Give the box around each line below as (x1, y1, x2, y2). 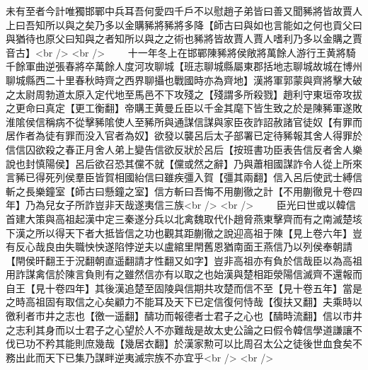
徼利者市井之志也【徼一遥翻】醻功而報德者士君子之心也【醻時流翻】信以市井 (6, 308, 362, 323)
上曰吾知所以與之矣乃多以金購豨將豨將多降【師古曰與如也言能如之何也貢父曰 (6, 17, 362, 32)
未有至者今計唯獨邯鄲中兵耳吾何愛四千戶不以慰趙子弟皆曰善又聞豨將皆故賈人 (6, 4, 362, 18)
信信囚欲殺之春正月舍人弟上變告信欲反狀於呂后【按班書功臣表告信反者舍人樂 (6, 141, 362, 156)
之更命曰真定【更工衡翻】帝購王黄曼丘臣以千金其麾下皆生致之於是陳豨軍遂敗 (6, 100, 362, 115)
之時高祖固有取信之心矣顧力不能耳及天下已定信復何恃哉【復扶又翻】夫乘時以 (6, 294, 362, 309)
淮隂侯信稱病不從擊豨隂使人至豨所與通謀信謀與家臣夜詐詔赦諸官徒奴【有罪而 (6, 114, 362, 129)
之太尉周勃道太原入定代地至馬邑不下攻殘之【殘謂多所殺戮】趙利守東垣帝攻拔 (6, 86, 362, 101)
